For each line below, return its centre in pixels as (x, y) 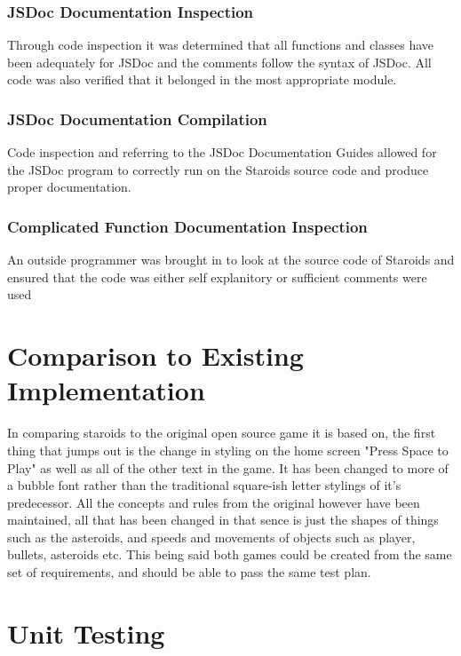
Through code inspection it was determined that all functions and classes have (221, 45)
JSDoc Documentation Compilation (137, 119)
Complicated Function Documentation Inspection (187, 226)
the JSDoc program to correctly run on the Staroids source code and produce (218, 169)
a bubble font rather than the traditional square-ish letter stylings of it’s (204, 485)
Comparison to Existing (155, 356)
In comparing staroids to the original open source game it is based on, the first (222, 433)
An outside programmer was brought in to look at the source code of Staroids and (231, 260)
